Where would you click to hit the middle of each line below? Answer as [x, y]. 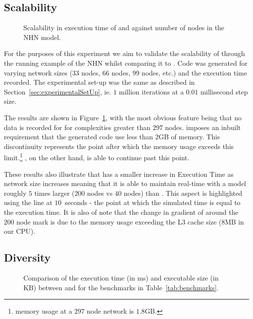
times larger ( [54, 193]
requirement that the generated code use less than [79, 137]
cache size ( [205, 221]
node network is [110, 311]
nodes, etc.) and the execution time [194, 72]
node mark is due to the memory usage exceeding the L [99, 221]
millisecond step [224, 91]
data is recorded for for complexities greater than [77, 127]
